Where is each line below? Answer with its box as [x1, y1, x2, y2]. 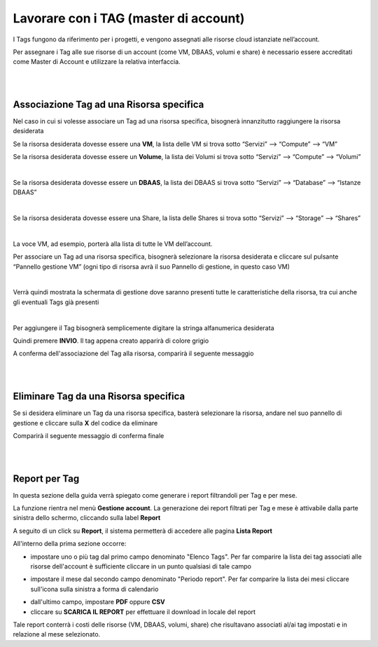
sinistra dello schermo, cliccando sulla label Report [13, 514, 161, 522]
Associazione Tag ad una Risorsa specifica [13, 98, 204, 110]
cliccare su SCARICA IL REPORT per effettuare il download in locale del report [30, 607, 255, 616]
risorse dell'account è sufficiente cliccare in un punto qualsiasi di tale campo [30, 561, 252, 571]
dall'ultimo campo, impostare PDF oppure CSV [30, 598, 166, 606]
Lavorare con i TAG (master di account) [13, 11, 245, 26]
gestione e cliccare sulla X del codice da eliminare [13, 418, 158, 427]
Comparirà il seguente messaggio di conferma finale [13, 431, 164, 440]
